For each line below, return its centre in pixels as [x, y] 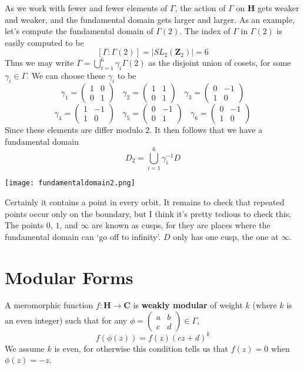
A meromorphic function [49, 305]
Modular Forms [69, 277]
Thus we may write [39, 63]
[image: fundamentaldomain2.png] [70, 183]
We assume [25, 348]
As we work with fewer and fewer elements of [86, 8]
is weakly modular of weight [188, 305]
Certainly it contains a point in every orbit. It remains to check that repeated [145, 201]
